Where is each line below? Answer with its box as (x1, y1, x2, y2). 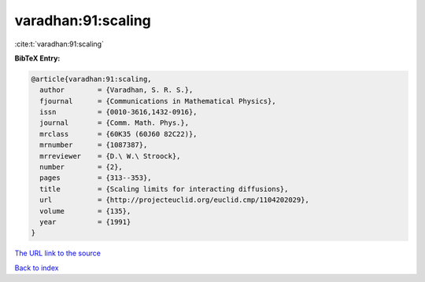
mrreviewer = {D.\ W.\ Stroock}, (39, 152, 181, 160)
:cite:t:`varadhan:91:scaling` (14, 39, 104, 49)
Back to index (14, 263, 59, 273)
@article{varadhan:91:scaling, (31, 75, 153, 83)
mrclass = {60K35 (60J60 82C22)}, (39, 130, 198, 138)
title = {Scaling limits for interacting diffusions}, (39, 185, 289, 193)
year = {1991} (39, 218, 131, 226)
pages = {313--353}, (39, 174, 153, 182)
